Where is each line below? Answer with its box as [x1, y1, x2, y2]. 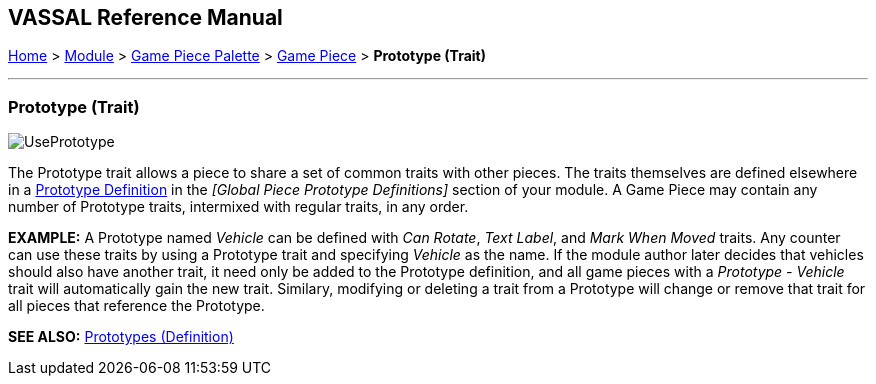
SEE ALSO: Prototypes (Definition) [8, 328, 234, 346]
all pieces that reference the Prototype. [8, 297, 265, 315]
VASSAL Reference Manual [8, 5, 283, 30]
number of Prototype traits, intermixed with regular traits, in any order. [8, 198, 469, 216]
